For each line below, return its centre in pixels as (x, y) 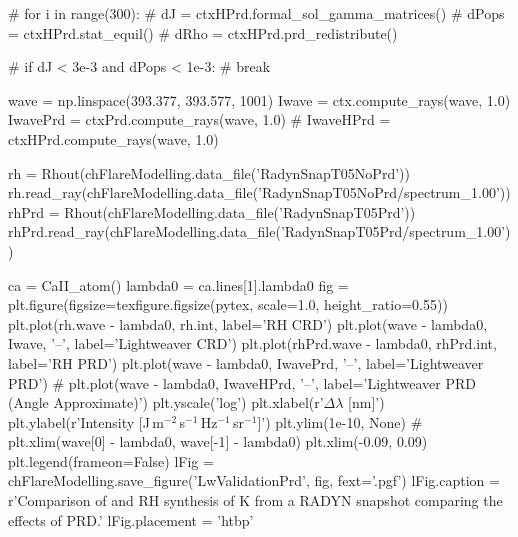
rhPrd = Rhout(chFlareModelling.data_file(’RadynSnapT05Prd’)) (212, 211)
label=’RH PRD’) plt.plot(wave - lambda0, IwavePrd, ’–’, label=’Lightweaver (246, 362)
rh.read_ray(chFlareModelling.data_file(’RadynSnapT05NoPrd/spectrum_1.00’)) (259, 192)
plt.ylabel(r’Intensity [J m (86, 421)
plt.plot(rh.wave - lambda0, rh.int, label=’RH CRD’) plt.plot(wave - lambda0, (248, 323)
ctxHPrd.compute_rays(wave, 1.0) (113, 138)
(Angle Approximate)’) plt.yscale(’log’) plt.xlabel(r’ (166, 402)
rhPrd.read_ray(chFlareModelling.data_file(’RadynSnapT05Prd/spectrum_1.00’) (259, 231)
